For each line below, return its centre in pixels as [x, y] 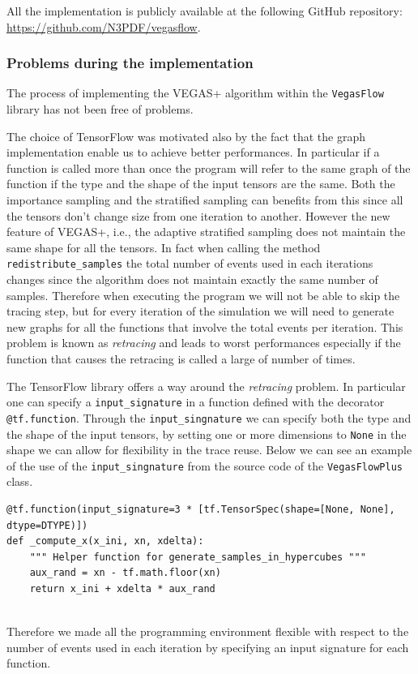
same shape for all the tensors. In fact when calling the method [164, 247]
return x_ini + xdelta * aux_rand [122, 589]
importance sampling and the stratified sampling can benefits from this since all [205, 200]
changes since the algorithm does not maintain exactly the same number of [192, 279]
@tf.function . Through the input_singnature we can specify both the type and [209, 417]
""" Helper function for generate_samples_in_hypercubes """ [198, 557]
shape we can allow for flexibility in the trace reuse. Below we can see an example [209, 450]
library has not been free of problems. [100, 109]
